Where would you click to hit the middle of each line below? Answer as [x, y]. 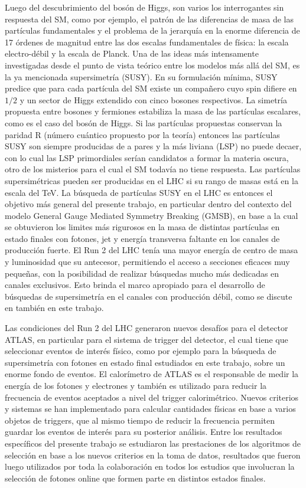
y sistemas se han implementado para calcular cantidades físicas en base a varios [150, 409]
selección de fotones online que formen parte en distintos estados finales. [135, 478]
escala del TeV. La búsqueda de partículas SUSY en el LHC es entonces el [139, 192]
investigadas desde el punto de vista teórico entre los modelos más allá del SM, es [152, 65]
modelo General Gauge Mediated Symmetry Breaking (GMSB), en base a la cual [152, 215]
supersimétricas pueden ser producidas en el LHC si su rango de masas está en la [152, 180]
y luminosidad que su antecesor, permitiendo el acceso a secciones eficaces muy [147, 262]
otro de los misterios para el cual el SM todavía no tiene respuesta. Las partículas [153, 169]
